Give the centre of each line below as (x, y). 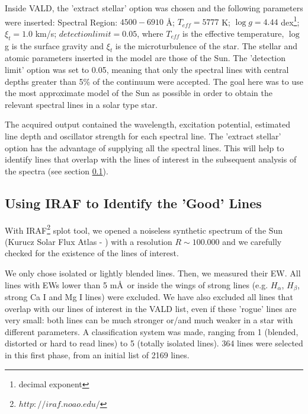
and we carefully (252, 241)
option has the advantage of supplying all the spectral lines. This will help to (145, 147)
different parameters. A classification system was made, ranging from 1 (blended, (152, 331)
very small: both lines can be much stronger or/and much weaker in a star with (149, 320)
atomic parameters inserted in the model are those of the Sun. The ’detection (145, 58)
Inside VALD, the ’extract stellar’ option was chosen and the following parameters (154, 8)
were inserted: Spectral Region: (61, 22)
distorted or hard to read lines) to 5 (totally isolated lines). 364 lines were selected (154, 343)
